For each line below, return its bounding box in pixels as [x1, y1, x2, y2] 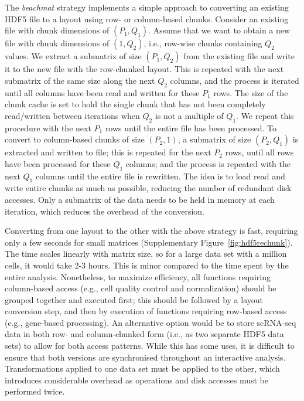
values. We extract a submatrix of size [5, 50, 142, 62]
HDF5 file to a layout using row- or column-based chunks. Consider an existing [5, 12, 289, 25]
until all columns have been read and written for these [5, 86, 200, 98]
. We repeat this [236, 109, 294, 121]
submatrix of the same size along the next [5, 74, 155, 86]
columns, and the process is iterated [170, 74, 299, 86]
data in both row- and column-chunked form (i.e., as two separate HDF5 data [5, 328, 284, 340]
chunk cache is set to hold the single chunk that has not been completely [5, 98, 266, 110]
